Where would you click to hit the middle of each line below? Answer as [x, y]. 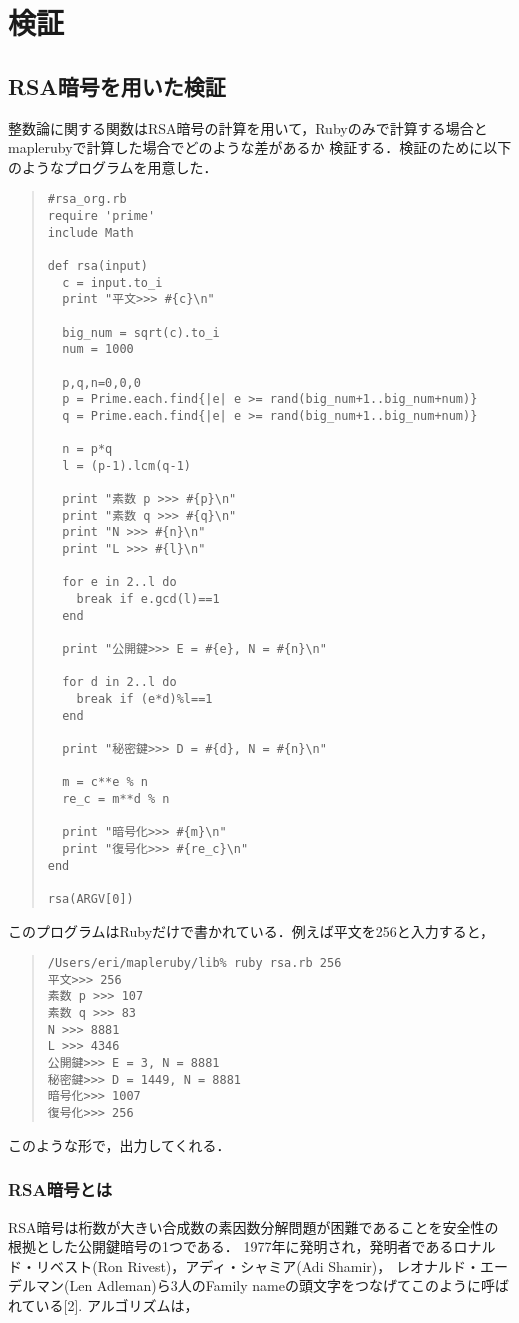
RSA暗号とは [60, 1189]
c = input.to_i [112, 282]
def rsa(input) [98, 265]
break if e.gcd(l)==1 [148, 599]
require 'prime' [101, 216]
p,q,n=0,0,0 [101, 382]
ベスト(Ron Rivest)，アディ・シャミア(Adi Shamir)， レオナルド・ [264, 1265]
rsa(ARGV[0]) [90, 898]
